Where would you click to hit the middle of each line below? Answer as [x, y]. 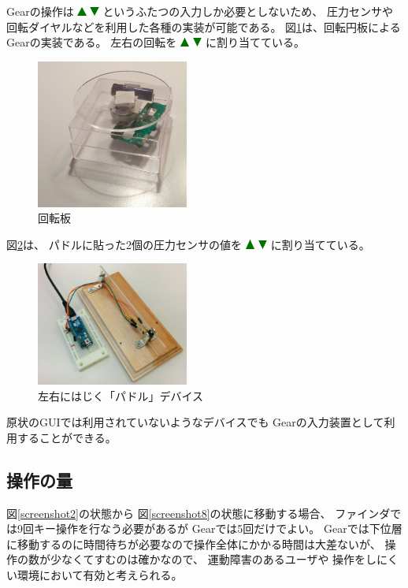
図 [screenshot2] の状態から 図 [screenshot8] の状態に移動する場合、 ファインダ [198, 513]
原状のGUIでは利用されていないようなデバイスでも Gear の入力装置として [195, 422]
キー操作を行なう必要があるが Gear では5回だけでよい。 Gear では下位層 [218, 528]
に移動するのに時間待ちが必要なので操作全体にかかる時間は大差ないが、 [194, 543]
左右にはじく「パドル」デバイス [121, 395]
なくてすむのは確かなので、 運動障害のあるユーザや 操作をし [219, 559]
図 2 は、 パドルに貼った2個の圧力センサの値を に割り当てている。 [188, 244]
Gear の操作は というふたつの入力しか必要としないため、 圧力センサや [200, 11]
